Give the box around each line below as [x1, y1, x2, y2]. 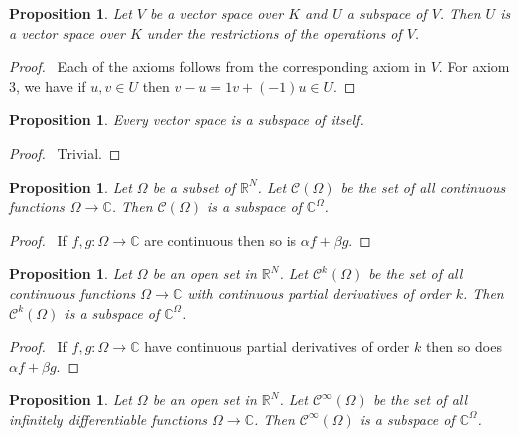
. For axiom [438, 56, 510, 77]
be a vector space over [150, 3, 284, 23]
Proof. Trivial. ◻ [9, 142, 121, 163]
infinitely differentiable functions [9, 408, 208, 429]
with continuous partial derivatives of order [187, 282, 451, 303]
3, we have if [9, 75, 86, 96]
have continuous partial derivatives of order [144, 336, 410, 357]
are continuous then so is [144, 229, 297, 250]
